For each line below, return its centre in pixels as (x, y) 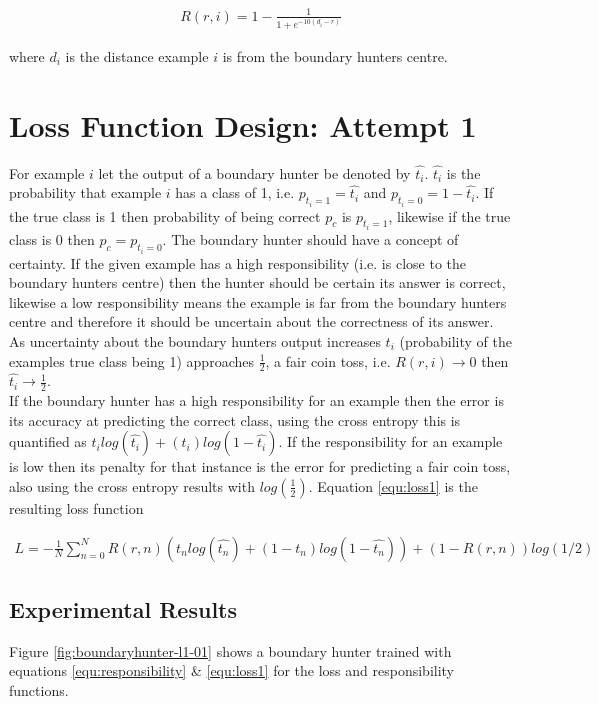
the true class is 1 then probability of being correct (165, 215)
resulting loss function (76, 507)
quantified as (48, 441)
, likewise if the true (449, 215)
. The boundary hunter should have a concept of (310, 239)
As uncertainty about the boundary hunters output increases (195, 340)
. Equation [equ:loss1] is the (393, 485)
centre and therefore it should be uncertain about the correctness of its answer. (251, 321)
